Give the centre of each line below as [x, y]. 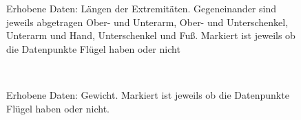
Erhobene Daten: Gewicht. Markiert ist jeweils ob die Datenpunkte [148, 94]
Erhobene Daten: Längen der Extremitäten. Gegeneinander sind [141, 8]
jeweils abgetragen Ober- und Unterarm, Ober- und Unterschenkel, [147, 22]
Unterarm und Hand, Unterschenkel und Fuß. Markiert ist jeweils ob [151, 35]
